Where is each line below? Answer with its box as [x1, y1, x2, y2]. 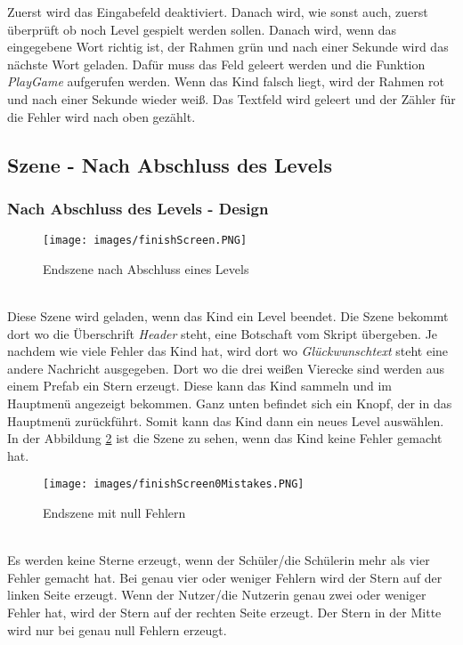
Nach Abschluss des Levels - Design [7, 197, 269, 219]
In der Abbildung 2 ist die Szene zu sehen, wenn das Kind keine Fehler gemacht [7, 429, 443, 447]
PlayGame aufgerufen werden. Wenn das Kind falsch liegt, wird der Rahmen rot [7, 72, 444, 91]
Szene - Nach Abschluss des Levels [7, 150, 332, 178]
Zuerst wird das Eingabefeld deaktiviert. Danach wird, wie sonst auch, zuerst [7, 3, 428, 20]
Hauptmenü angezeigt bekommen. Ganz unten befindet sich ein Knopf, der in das [7, 393, 452, 412]
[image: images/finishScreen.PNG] [43, 234, 248, 247]
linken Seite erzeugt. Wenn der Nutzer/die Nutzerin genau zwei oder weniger [7, 585, 426, 604]
